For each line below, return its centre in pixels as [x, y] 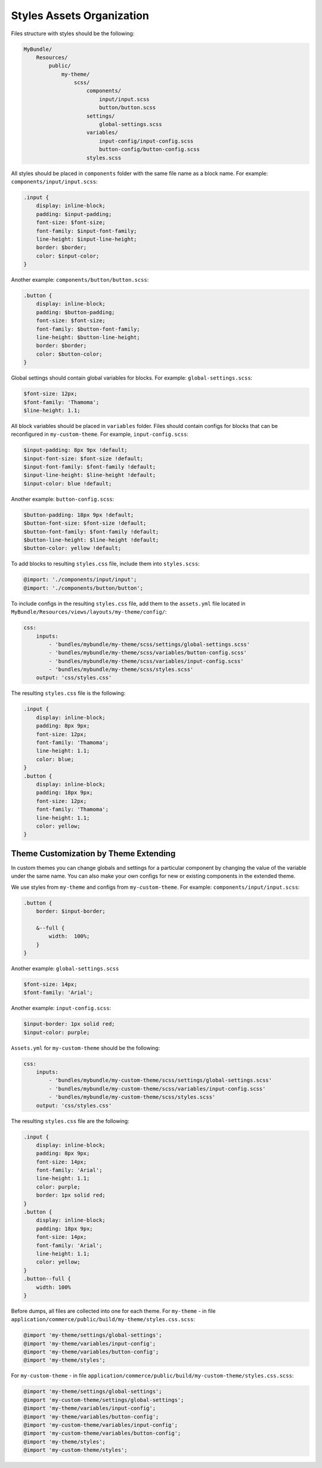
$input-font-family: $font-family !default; [90, 467]
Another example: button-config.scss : [63, 499]
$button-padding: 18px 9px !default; [79, 515]
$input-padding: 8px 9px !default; [75, 450]
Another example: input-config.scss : [61, 1008]
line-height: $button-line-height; [88, 338]
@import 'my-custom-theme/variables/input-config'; [101, 1425]
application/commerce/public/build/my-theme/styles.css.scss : [103, 1319]
